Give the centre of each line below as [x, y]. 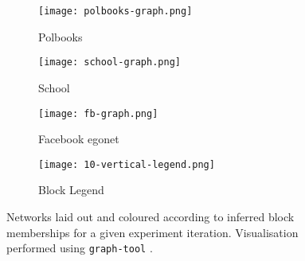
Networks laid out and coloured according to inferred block [151, 216]
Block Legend [71, 190]
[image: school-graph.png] [109, 62]
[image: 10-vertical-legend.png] [127, 164]
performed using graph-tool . [80, 248]
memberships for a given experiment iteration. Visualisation [152, 232]
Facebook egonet [79, 139]
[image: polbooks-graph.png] [115, 11]
